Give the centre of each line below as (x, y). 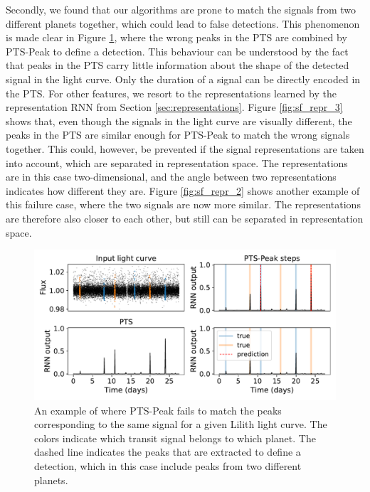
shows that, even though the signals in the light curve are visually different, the (179, 121)
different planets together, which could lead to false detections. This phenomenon (183, 23)
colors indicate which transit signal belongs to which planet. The (175, 438)
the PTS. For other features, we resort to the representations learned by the (171, 93)
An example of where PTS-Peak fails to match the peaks (158, 410)
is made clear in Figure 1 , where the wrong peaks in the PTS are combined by (176, 37)
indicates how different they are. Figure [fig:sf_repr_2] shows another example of (183, 190)
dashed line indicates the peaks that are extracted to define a (168, 452)
